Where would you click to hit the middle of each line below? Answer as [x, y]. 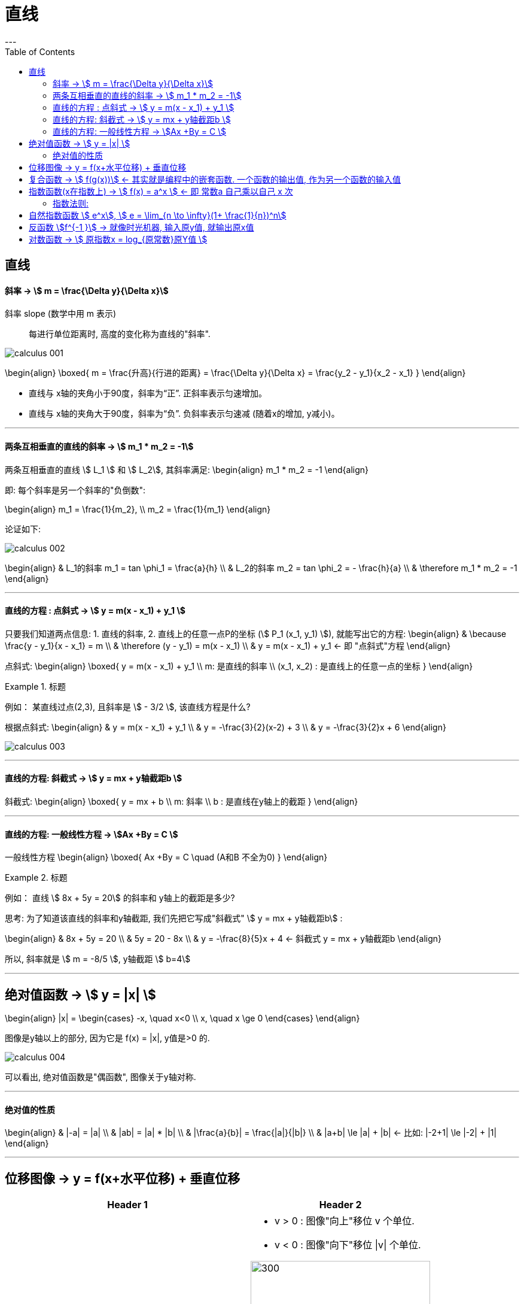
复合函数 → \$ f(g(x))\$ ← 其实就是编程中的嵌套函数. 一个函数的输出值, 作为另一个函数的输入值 [215, 179]
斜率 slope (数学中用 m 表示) [61, 314]
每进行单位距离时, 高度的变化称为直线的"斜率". [120, 334]
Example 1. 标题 [35, 686]
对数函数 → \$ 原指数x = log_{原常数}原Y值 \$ [118, 239]
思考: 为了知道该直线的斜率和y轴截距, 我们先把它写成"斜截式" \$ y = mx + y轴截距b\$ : [174, 918]
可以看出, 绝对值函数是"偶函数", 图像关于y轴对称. [100, 1077]
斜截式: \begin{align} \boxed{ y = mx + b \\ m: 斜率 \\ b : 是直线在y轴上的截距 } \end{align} [182, 802]
